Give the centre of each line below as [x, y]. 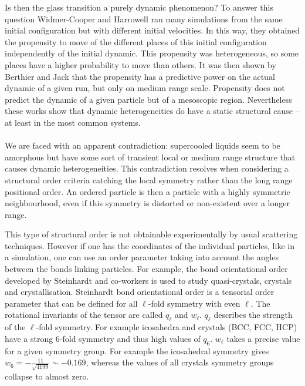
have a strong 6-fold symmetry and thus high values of [103, 338]
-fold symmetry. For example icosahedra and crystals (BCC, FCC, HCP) [167, 327]
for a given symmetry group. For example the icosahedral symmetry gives [137, 350]
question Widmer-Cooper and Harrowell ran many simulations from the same [144, 19]
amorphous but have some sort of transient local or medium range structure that [150, 157]
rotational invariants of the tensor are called [84, 315]
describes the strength [253, 315]
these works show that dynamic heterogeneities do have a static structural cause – [152, 111]
